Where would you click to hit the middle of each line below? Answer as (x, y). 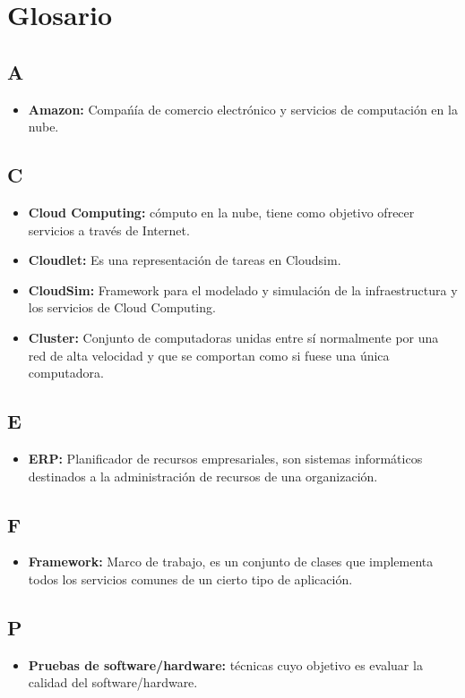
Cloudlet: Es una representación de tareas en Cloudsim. (185, 260)
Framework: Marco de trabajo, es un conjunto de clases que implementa (231, 562)
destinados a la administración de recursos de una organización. (203, 476)
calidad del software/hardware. (113, 682)
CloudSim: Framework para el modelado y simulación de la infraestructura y (243, 289)
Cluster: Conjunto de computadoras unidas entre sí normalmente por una (233, 337)
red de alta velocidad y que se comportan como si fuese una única (209, 355)
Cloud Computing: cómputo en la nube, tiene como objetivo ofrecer (221, 212)
